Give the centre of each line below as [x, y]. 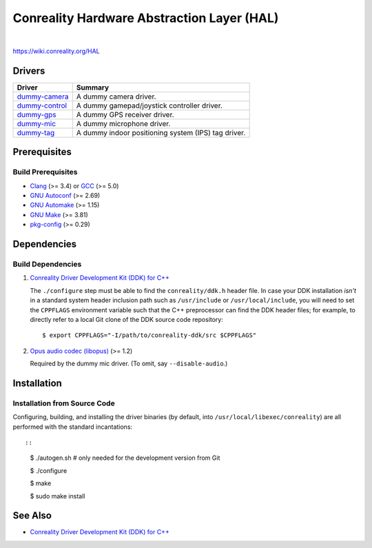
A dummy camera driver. [116, 97]
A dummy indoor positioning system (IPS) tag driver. [161, 132]
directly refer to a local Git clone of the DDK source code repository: [126, 319]
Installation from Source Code [64, 403]
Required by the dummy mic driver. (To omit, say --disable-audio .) [129, 364]
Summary [93, 88]
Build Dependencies [47, 264]
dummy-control [42, 105]
